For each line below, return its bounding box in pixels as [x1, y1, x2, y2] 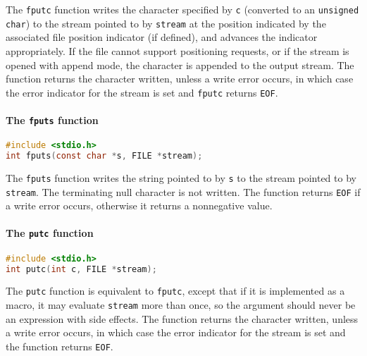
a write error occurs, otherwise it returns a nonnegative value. [6, 198, 273, 213]
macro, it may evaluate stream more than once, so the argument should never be [6, 297, 356, 312]
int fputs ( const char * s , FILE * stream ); [6, 151, 203, 161]
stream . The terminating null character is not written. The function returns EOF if [6, 184, 361, 199]
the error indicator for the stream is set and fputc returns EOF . [6, 85, 278, 99]
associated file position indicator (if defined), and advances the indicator [6, 30, 318, 44]
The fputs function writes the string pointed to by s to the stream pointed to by [6, 170, 356, 185]
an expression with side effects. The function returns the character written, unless [6, 311, 359, 326]
